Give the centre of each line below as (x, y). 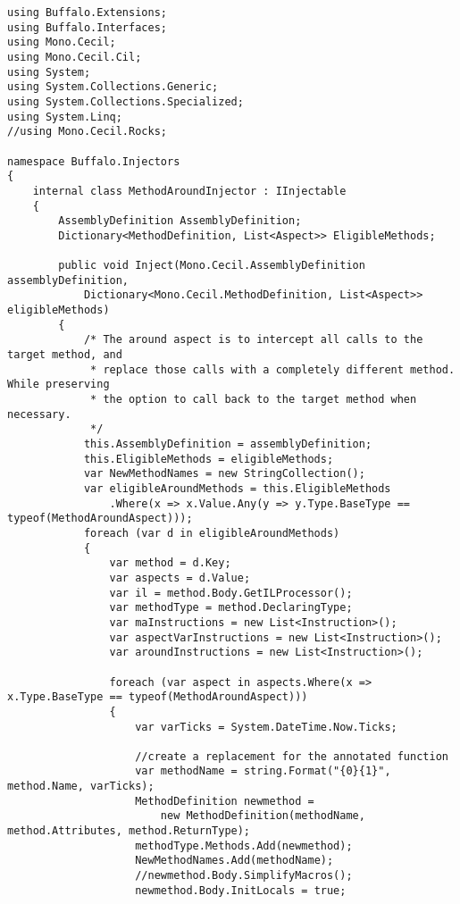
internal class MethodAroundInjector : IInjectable (189, 191)
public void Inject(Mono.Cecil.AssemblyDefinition (212, 266)
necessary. (39, 414)
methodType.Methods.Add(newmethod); (244, 845)
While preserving (59, 385)
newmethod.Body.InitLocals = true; (241, 890)
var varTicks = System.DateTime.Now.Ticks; (266, 727)
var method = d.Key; (170, 563)
